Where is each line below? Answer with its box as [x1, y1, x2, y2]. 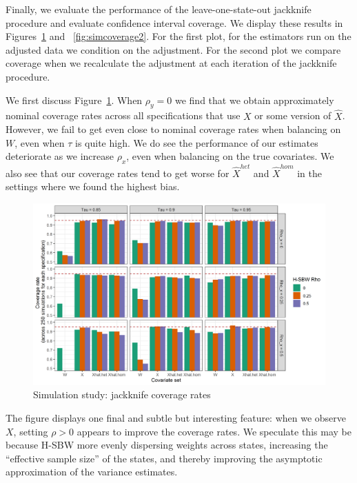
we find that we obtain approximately [174, 92, 334, 107]
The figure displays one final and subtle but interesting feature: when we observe [6, 411, 347, 424]
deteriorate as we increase [6, 149, 114, 163]
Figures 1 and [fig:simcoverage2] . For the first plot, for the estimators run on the [6, 29, 351, 43]
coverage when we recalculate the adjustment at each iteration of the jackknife [6, 56, 337, 70]
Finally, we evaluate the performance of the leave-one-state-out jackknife [6, 2, 312, 16]
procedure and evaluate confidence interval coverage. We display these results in [6, 15, 343, 30]
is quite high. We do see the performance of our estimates [75, 135, 318, 150]
